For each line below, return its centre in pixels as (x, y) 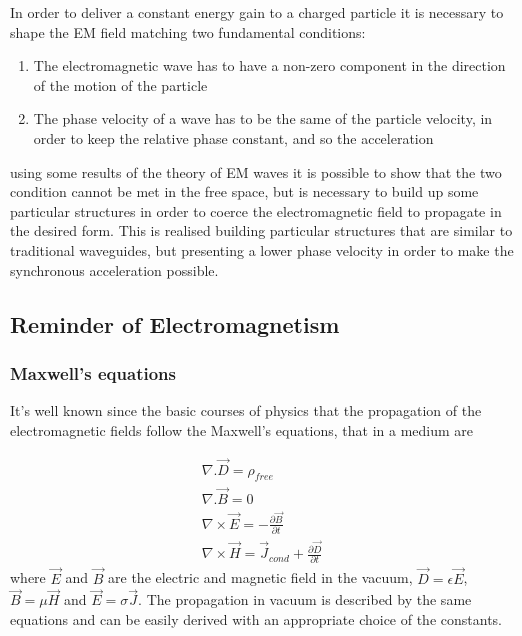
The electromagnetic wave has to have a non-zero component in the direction (269, 65)
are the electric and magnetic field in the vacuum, (260, 577)
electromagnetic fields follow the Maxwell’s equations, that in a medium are (242, 429)
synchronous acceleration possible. (114, 269)
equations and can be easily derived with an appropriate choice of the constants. (256, 619)
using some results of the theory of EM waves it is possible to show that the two (256, 171)
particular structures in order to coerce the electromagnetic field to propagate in (256, 210)
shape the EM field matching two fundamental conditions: (188, 31)
